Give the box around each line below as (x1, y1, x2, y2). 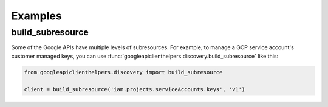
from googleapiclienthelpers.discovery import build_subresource (24, 69, 223, 75)
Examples (11, 9, 62, 22)
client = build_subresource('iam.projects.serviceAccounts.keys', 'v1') (24, 86, 245, 92)
